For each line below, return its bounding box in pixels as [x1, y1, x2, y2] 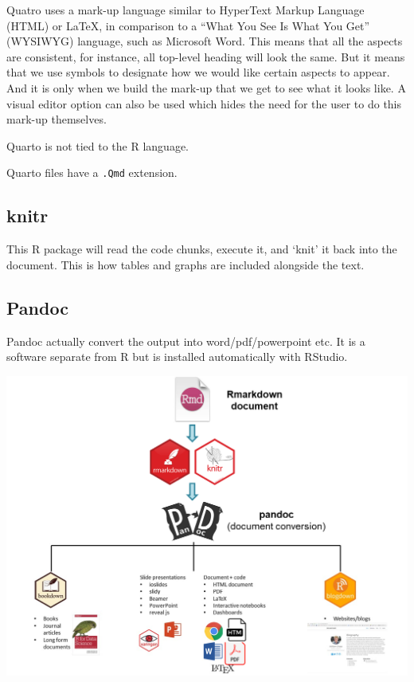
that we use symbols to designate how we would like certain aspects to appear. [6, 64, 390, 80]
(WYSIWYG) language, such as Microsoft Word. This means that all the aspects [6, 33, 403, 49]
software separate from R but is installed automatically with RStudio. [6, 348, 348, 365]
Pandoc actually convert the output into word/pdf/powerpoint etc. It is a [6, 332, 365, 349]
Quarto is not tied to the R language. [6, 137, 189, 154]
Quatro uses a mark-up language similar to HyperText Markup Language [6, 2, 365, 18]
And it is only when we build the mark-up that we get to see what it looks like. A [6, 79, 406, 96]
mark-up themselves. [6, 111, 107, 127]
